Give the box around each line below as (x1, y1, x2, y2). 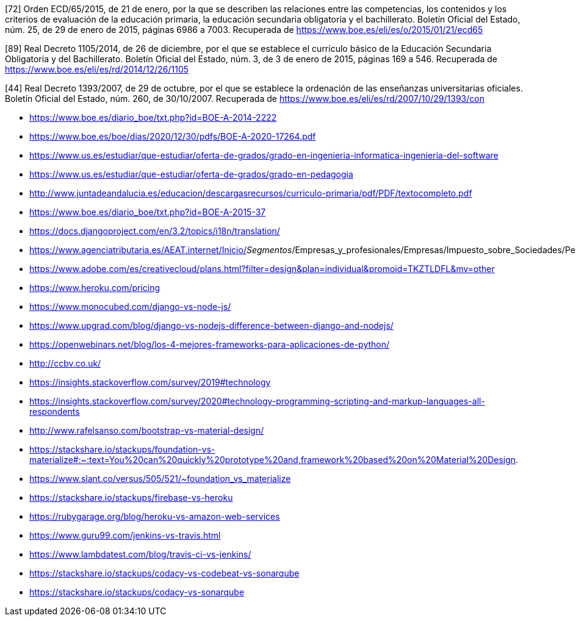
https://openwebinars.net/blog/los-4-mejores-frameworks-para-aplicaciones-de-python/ (29, 339, 390, 350)
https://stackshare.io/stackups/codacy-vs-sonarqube (29, 587, 245, 597)
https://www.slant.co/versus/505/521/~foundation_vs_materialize (29, 473, 291, 484)
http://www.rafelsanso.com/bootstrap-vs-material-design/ (29, 425, 264, 436)
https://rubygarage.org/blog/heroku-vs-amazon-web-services (29, 511, 280, 522)
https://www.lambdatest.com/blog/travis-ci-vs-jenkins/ (29, 549, 251, 559)
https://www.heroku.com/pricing (29, 282, 160, 293)
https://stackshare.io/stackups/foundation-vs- (29, 444, 215, 454)
